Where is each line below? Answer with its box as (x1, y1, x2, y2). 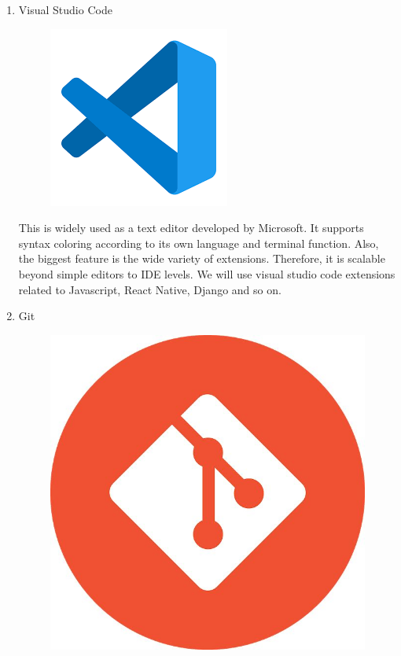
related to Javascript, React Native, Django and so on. (18, 281, 281, 297)
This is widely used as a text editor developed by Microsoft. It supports (18, 219, 364, 236)
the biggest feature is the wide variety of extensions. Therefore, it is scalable (18, 250, 385, 267)
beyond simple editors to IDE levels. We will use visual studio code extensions (18, 265, 395, 282)
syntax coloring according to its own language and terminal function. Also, (18, 234, 379, 251)
